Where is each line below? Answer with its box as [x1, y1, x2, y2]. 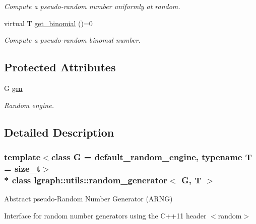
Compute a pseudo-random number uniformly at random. [4, 1, 180, 11]
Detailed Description [4, 124, 114, 140]
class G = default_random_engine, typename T [51, 150, 252, 163]
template [4, 150, 41, 163]
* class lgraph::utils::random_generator [4, 173, 168, 186]
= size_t [4, 162, 41, 174]
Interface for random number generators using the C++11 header [4, 210, 207, 220]
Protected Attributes [4, 59, 116, 75]
